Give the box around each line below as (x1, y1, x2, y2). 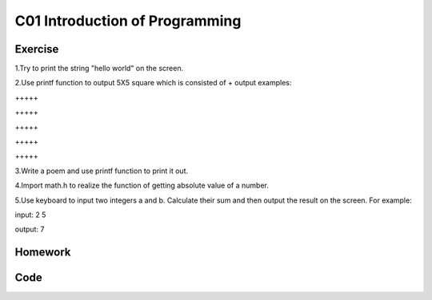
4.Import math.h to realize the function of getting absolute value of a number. (14, 180, 270, 191)
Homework (14, 246, 71, 259)
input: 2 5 (14, 210, 46, 219)
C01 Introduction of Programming (14, 12, 242, 30)
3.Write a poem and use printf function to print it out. (14, 166, 188, 176)
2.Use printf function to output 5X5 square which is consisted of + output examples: (14, 78, 292, 88)
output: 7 (14, 224, 45, 235)
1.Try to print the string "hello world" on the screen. (14, 64, 184, 73)
